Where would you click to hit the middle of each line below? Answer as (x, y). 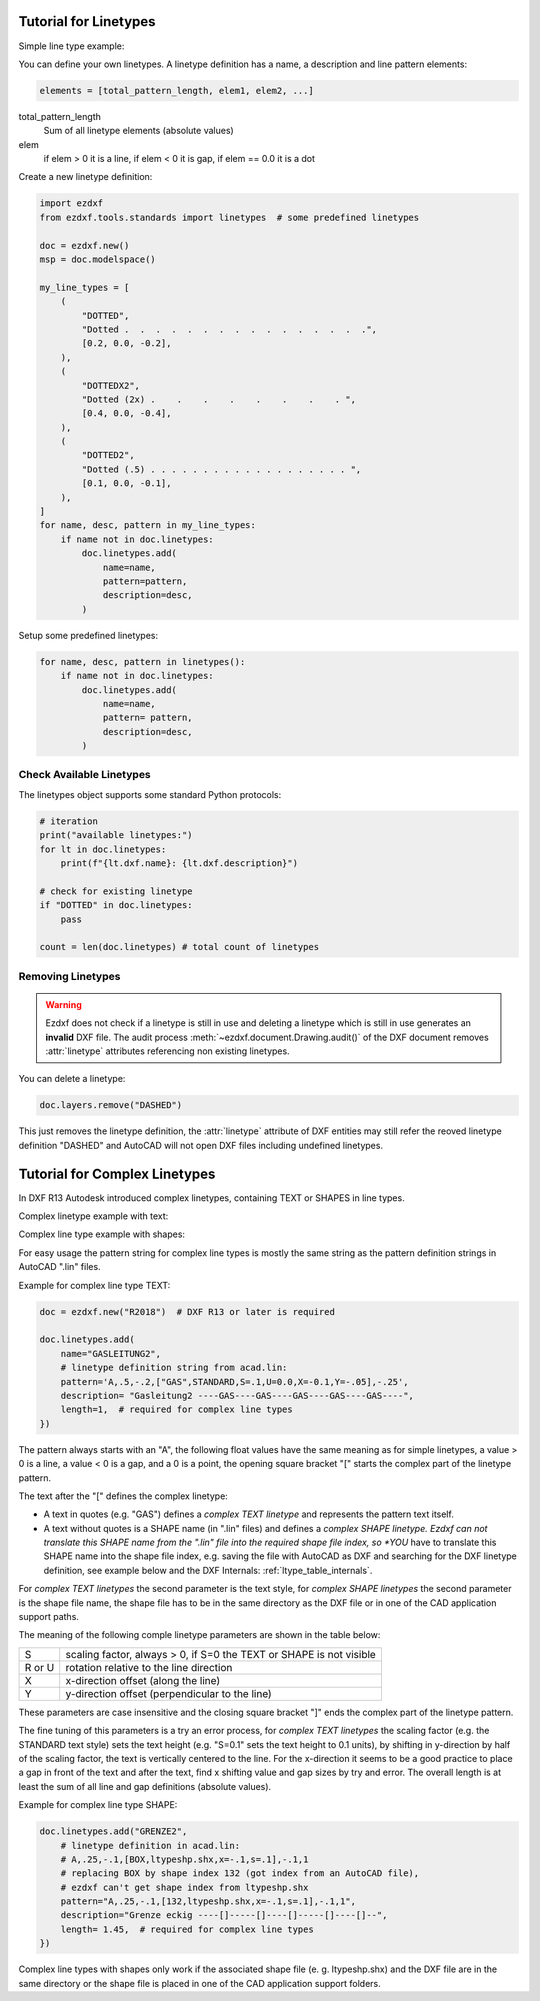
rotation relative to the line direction (149, 1667)
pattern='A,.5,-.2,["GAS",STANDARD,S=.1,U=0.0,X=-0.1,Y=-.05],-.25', (234, 1381)
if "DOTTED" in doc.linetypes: (116, 905)
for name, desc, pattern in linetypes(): (142, 661)
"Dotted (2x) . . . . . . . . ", (219, 399)
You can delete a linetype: (72, 1079)
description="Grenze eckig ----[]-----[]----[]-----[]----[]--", (224, 1915)
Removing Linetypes (69, 976)
